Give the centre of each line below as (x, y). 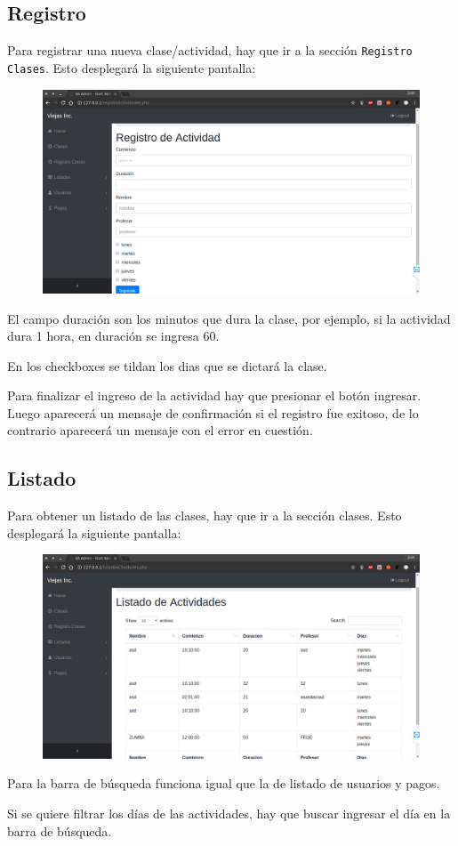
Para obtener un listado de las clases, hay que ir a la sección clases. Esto (205, 516)
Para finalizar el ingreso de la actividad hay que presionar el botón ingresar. (214, 395)
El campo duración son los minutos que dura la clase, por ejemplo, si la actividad (229, 318)
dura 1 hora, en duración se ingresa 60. (113, 336)
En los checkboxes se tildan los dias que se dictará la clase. (167, 365)
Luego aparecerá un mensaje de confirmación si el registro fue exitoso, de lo (213, 412)
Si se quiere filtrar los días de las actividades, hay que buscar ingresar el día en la (229, 814)
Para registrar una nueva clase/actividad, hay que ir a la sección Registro (210, 50)
